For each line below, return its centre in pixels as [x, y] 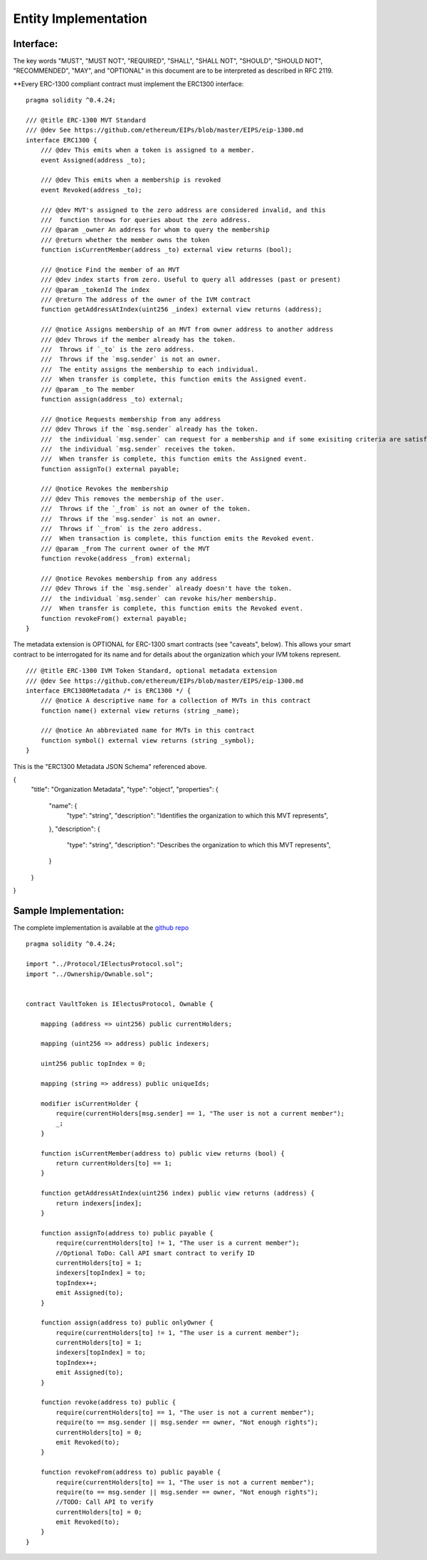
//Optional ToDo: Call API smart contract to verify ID [155, 1253]
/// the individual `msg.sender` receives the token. [138, 449]
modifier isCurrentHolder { [89, 1103]
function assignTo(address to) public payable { [127, 1233]
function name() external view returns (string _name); [140, 711]
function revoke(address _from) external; [116, 559]
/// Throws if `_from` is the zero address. [121, 529]
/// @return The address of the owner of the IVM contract [146, 300]
